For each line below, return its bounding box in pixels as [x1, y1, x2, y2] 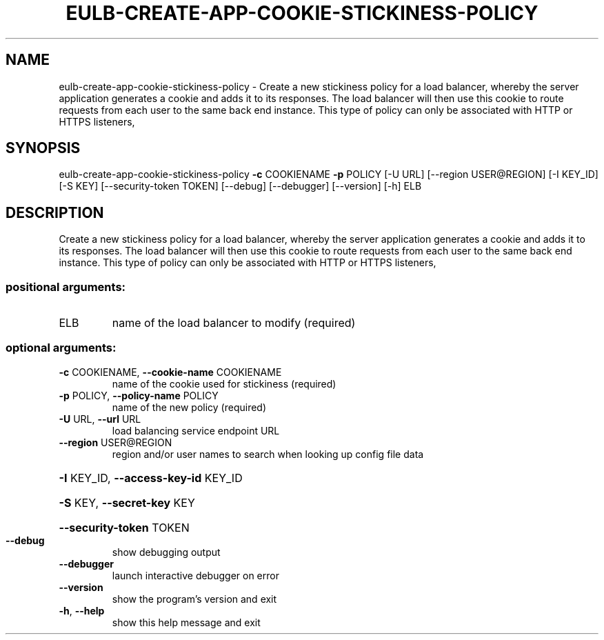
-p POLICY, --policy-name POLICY [59, 389, 219, 401]
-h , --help [59, 604, 105, 617]
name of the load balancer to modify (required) [112, 316, 356, 330]
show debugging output [112, 546, 221, 558]
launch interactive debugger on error [112, 569, 279, 581]
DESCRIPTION [6, 203, 104, 221]
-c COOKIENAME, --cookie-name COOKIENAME [59, 366, 282, 378]
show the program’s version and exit [112, 592, 277, 605]
